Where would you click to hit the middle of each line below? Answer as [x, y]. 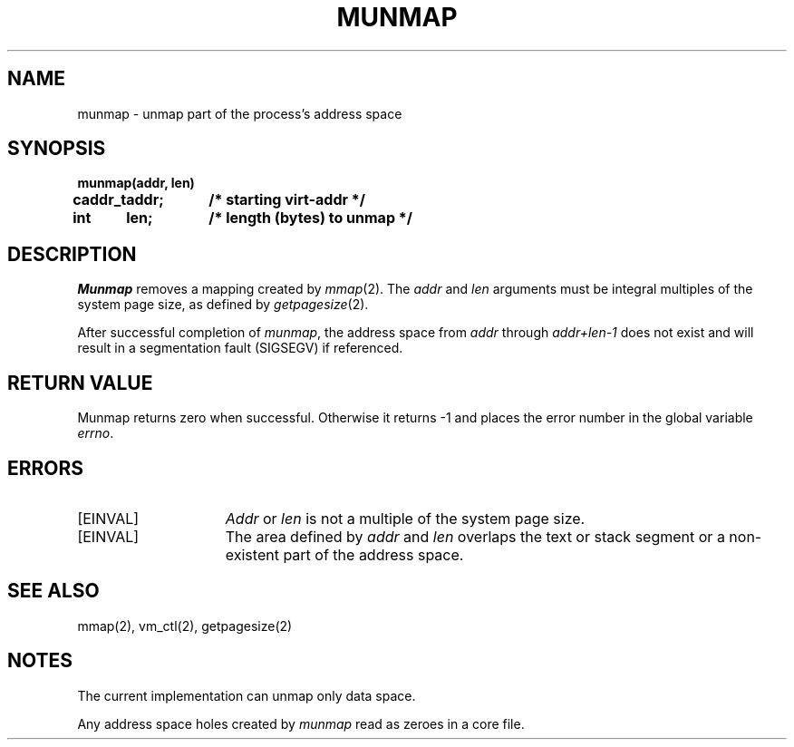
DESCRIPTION [72, 254]
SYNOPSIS [57, 149]
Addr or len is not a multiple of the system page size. [405, 518]
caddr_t [100, 200]
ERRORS [46, 468]
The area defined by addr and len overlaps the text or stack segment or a [475, 536]
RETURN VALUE [80, 383]
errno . [96, 433]
